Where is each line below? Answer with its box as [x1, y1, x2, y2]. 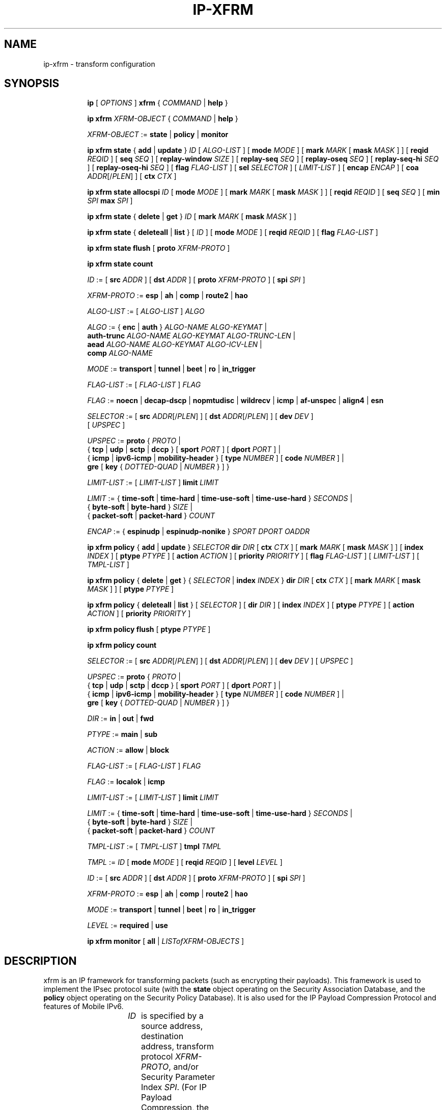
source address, [141, 1021, 203, 1032]
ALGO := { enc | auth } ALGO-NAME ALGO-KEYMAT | [87, 323, 267, 332]
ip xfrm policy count [87, 641, 157, 650]
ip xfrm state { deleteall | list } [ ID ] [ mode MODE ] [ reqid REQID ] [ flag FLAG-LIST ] [87, 228, 378, 237]
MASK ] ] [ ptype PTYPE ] [87, 585, 174, 594]
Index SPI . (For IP [141, 1082, 207, 1093]
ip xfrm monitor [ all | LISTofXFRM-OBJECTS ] [87, 937, 244, 946]
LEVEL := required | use [87, 921, 168, 930]
